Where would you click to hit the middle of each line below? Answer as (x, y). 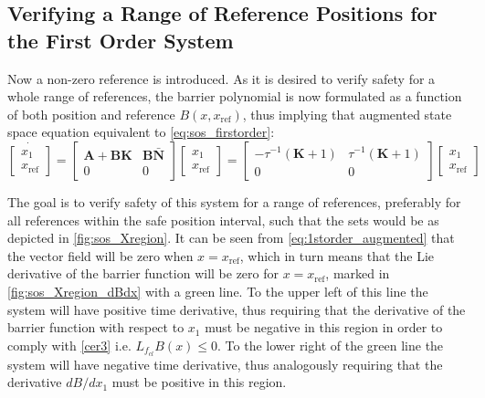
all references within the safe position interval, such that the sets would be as (223, 220)
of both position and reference (91, 114)
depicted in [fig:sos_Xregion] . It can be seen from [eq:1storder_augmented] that (231, 238)
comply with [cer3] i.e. (69, 345)
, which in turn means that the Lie (337, 255)
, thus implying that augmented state (347, 114)
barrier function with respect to (96, 327)
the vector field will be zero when (100, 255)
